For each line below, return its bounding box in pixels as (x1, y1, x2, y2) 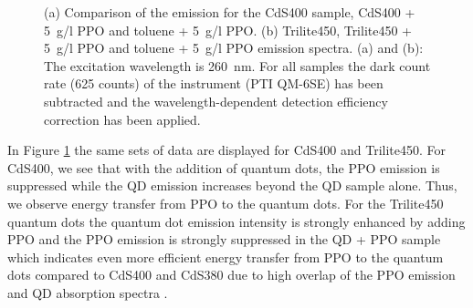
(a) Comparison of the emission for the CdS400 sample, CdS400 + (44, 3, 415, 21)
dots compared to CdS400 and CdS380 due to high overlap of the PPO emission (7, 265, 456, 284)
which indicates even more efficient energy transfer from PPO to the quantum (7, 247, 444, 266)
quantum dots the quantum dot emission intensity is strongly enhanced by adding (7, 211, 466, 231)
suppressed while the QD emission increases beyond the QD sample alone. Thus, (7, 176, 457, 195)
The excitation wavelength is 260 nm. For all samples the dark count (44, 56, 431, 75)
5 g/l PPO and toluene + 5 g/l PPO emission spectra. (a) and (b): (44, 38, 424, 57)
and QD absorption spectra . (7, 282, 168, 302)
